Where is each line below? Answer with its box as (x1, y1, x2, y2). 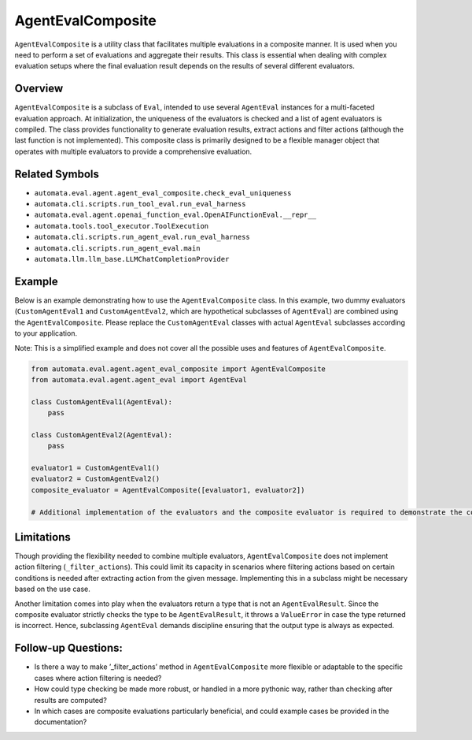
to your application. (14, 329, 78, 338)
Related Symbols (14, 167, 100, 180)
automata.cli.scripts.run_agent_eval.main (34, 244, 201, 252)
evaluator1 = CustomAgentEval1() (31, 463, 160, 473)
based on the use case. (14, 584, 90, 594)
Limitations (14, 530, 71, 544)
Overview (14, 82, 64, 95)
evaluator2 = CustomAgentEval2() (31, 474, 160, 484)
